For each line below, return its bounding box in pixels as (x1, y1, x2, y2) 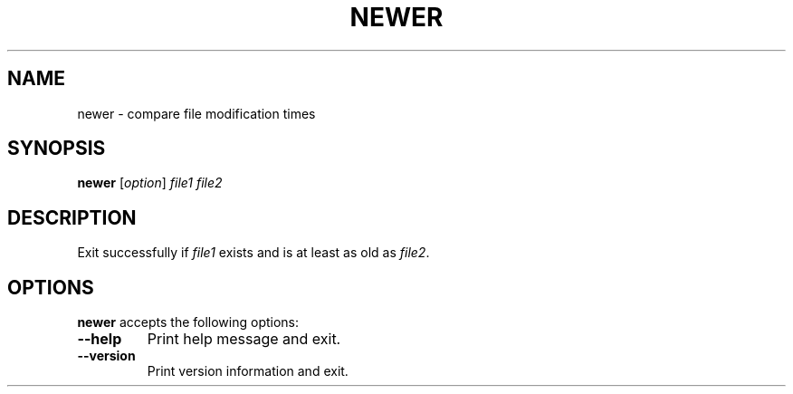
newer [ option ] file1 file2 (77, 175, 223, 191)
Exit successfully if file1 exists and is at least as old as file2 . (77, 245, 430, 261)
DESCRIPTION (7, 206, 137, 229)
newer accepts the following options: (77, 314, 300, 331)
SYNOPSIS (7, 137, 106, 160)
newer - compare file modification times (77, 105, 316, 121)
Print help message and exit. (147, 330, 341, 349)
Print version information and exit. (147, 363, 349, 380)
